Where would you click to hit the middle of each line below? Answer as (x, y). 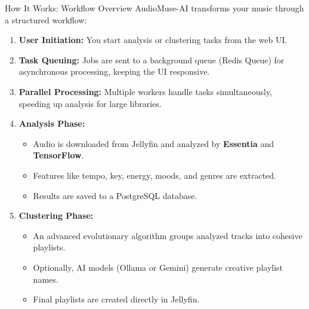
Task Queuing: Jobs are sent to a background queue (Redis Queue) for (152, 59)
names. (46, 279)
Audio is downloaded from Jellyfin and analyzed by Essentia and (154, 143)
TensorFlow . (58, 155)
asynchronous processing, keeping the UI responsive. (114, 71)
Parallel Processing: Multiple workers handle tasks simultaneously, (146, 91)
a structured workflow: (46, 19)
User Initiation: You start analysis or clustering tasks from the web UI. (153, 40)
